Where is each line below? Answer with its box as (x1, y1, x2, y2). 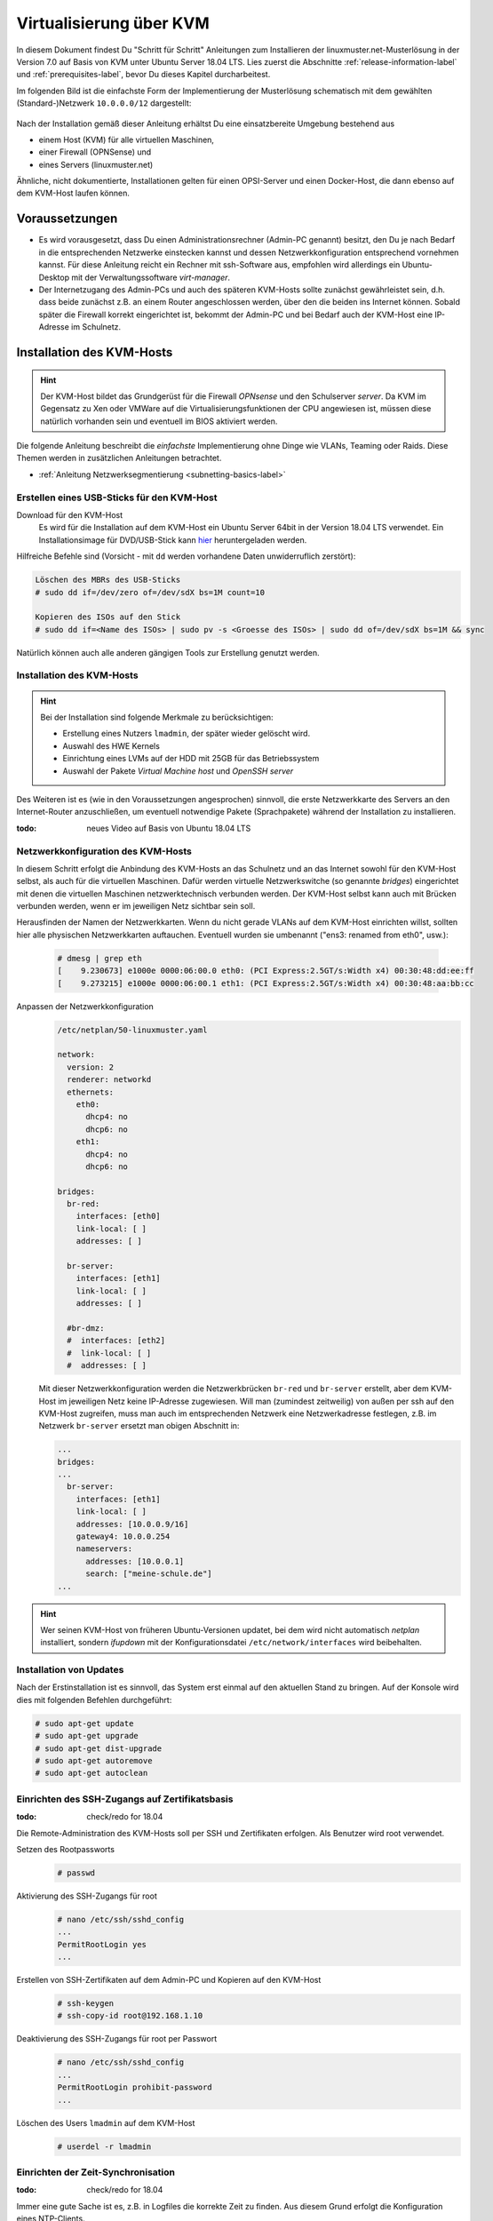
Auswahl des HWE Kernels (62, 740, 160, 751)
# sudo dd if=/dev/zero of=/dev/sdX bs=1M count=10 (35, 587, 266, 597)
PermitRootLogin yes (57, 1939, 147, 1949)
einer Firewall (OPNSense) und (38, 147, 152, 157)
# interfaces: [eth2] (67, 1335, 166, 1346)
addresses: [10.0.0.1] (85, 1556, 185, 1566)
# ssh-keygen (57, 1999, 115, 2009)
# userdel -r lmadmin (57, 2141, 152, 2152)
